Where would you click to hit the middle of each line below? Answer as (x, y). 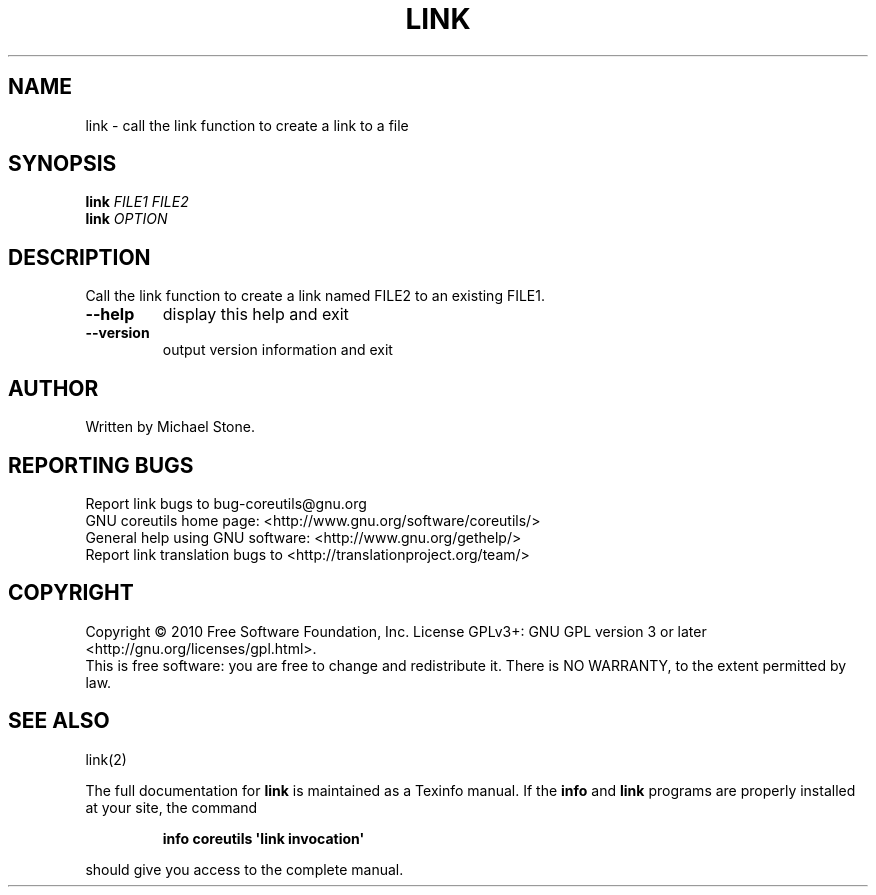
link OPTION (126, 219)
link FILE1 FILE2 (137, 202)
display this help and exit (255, 314)
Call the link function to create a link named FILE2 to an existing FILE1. (315, 296)
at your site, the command (171, 807)
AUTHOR (53, 388)
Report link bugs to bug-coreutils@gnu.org (226, 503)
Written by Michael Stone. (170, 427)
